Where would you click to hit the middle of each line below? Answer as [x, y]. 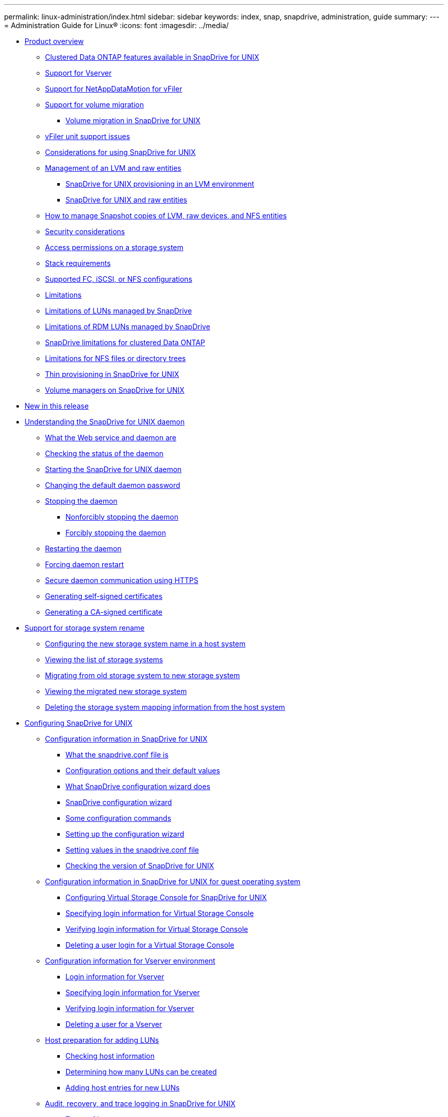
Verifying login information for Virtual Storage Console [157, 929]
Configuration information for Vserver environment [130, 961]
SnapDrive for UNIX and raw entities [126, 200]
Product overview [54, 41]
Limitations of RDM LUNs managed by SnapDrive [128, 327]
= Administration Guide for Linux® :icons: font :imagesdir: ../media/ [117, 25]
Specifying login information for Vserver [133, 992]
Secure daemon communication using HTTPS [122, 580]
